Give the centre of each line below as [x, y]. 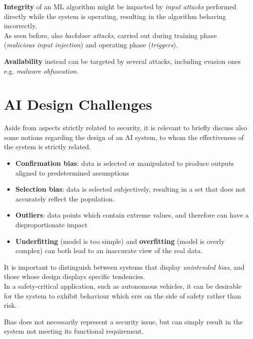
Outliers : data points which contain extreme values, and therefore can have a [132, 215]
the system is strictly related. [48, 147]
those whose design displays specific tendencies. [75, 276]
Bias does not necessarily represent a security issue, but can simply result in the [123, 321]
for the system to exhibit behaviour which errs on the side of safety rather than [123, 295]
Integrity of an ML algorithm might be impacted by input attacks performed [120, 6]
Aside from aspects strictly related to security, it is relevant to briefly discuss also [126, 128]
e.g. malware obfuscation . [41, 70]
